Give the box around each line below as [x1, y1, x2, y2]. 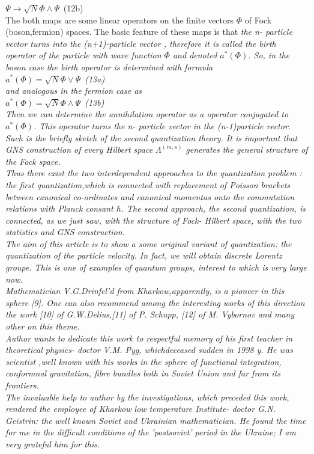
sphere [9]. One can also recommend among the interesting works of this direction [5, 296, 305, 308]
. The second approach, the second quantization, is [121, 202, 306, 215]
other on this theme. [5, 320, 80, 333]
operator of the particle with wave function [5, 49, 162, 61]
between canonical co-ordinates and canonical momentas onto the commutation [5, 190, 295, 203]
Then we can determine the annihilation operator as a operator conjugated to [5, 108, 289, 120]
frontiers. [5, 379, 39, 391]
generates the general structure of [186, 143, 308, 156]
